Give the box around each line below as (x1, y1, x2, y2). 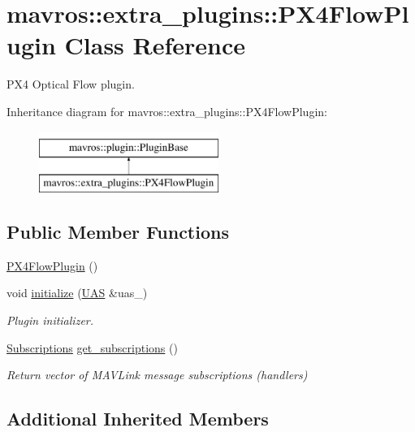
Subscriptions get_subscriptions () (6, 339, 178, 356)
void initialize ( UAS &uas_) (6, 284, 148, 301)
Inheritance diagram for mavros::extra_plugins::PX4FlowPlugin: (6, 102, 327, 119)
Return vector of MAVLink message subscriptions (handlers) (6, 366, 308, 383)
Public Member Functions (6, 219, 229, 244)
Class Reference (64, 28, 246, 62)
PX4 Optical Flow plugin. (6, 76, 135, 93)
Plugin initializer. (6, 312, 94, 329)
